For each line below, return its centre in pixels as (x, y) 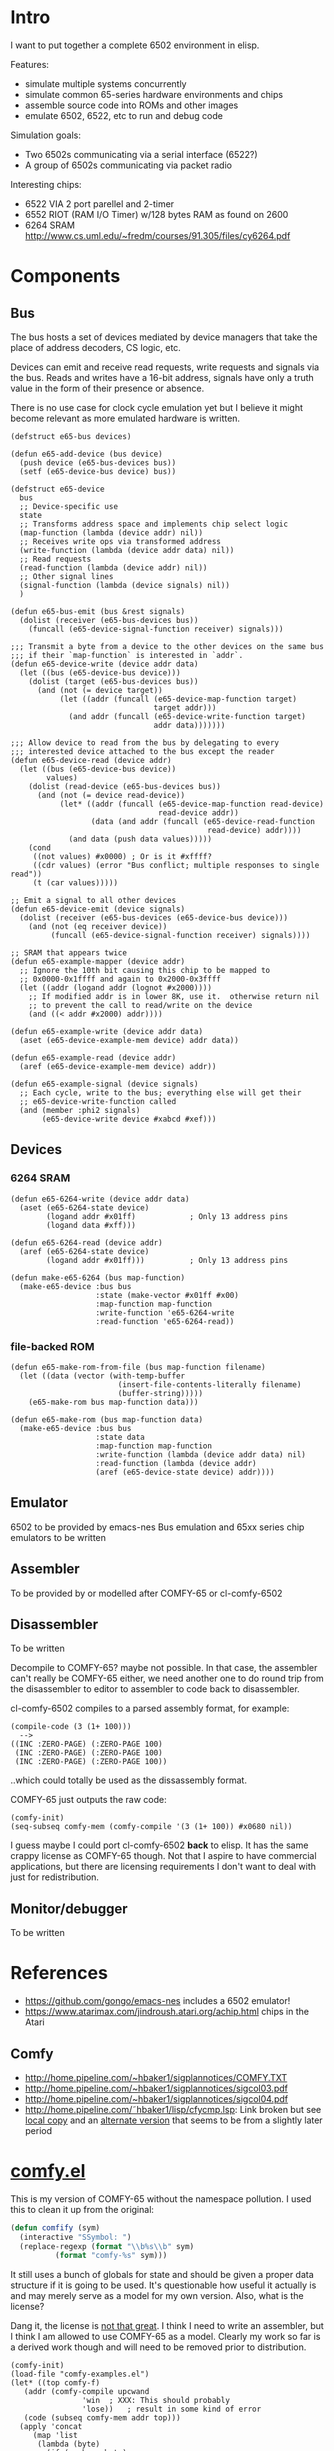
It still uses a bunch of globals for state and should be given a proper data (162, 2275)
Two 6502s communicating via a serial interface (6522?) (141, 154)
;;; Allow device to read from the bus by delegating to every (145, 742)
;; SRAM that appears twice (69, 952)
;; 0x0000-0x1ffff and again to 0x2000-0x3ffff (120, 979)
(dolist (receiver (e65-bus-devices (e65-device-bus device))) (153, 917)
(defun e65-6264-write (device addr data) (100, 1199)
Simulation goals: (46, 135)
